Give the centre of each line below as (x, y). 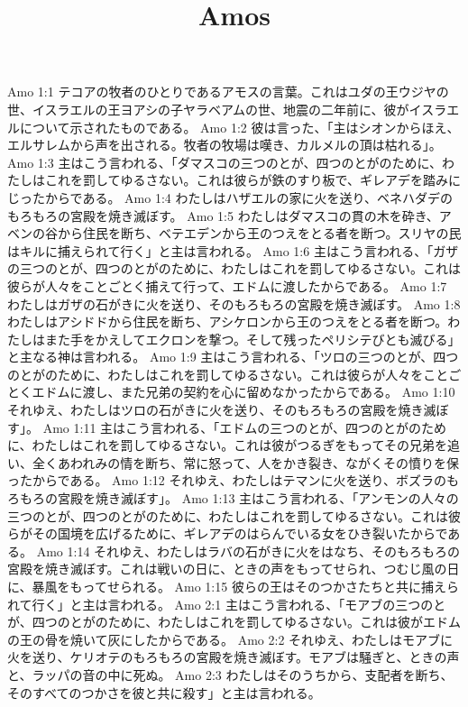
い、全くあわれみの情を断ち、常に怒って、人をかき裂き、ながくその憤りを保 (233, 462)
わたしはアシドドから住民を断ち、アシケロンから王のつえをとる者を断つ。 (228, 321)
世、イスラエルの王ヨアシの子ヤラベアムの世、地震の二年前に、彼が (208, 109)
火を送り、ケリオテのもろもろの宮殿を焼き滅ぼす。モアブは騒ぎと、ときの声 (234, 657)
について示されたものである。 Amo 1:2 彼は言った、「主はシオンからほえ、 (239, 127)
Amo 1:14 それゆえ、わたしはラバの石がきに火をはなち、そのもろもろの (248, 551)
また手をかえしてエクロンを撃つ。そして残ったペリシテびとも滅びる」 (252, 339)
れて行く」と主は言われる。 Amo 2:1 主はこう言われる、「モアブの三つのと (227, 604)
